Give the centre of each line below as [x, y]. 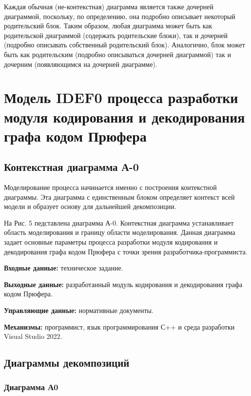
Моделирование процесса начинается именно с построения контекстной [110, 187]
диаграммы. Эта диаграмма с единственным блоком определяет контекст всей [119, 197]
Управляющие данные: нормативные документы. [79, 310]
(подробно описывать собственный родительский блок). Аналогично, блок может [125, 45]
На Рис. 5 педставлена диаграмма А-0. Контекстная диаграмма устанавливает [119, 222]
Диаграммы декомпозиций [67, 363]
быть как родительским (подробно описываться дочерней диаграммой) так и [117, 54]
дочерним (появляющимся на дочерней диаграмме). [81, 64]
